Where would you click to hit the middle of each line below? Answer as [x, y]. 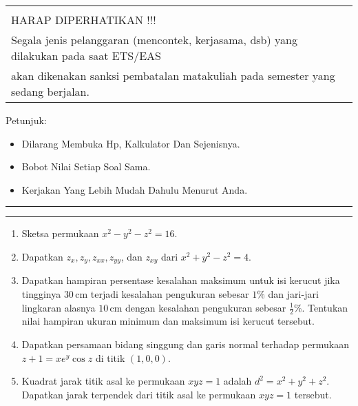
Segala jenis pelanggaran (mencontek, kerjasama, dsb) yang [154, 40]
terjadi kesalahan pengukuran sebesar [170, 294]
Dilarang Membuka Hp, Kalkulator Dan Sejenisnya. [131, 143]
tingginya [41, 294]
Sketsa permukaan [60, 233]
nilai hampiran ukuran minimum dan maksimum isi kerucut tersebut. [168, 321]
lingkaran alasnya [59, 307]
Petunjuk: [26, 120]
